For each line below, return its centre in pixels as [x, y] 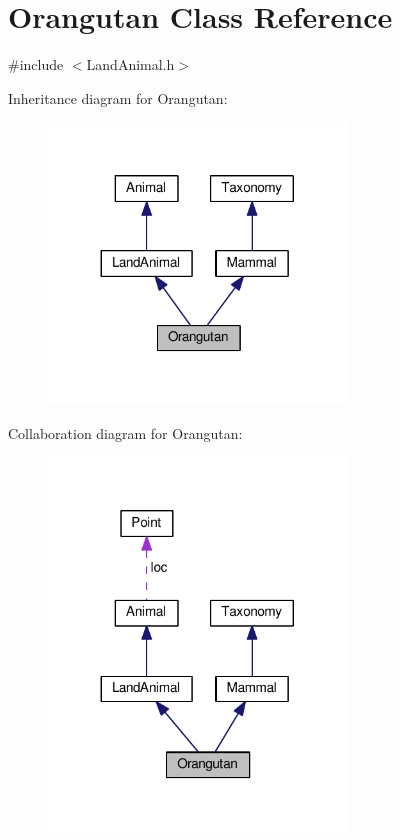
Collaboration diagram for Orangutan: [125, 432]
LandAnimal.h [130, 64]
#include [36, 64]
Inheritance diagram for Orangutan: [118, 97]
